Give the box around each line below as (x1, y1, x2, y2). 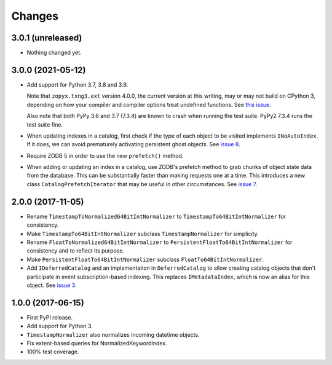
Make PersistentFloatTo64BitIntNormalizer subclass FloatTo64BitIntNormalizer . (26, 256, 264, 263)
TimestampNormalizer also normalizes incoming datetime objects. (26, 331, 200, 338)
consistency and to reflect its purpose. (26, 247, 125, 254)
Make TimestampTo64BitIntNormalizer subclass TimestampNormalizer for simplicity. (26, 230, 259, 237)
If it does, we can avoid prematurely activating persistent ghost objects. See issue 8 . (26, 141, 241, 148)
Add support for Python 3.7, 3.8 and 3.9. (26, 80, 128, 88)
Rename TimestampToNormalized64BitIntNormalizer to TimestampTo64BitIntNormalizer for (26, 213, 286, 220)
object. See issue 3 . (26, 281, 77, 289)
